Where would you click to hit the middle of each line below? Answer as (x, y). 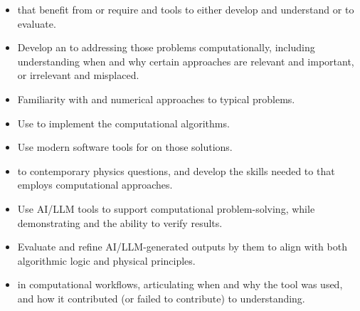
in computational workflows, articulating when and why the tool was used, (180, 284)
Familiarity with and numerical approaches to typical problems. (156, 99)
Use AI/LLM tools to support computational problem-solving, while (166, 208)
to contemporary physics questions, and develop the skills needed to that (176, 170)
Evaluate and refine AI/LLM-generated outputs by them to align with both (182, 247)
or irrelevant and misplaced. (78, 75)
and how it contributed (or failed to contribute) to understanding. (161, 298)
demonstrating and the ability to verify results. (120, 222)
